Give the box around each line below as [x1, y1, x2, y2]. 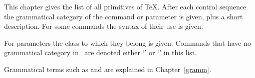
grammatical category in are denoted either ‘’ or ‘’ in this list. [4, 47, 197, 58]
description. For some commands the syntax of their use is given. [4, 21, 203, 31]
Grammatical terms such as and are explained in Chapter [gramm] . [4, 64, 211, 74]
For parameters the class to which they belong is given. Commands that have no [4, 37, 251, 48]
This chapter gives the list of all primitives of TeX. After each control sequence [4, 1, 246, 11]
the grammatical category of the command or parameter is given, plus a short [4, 11, 243, 21]
